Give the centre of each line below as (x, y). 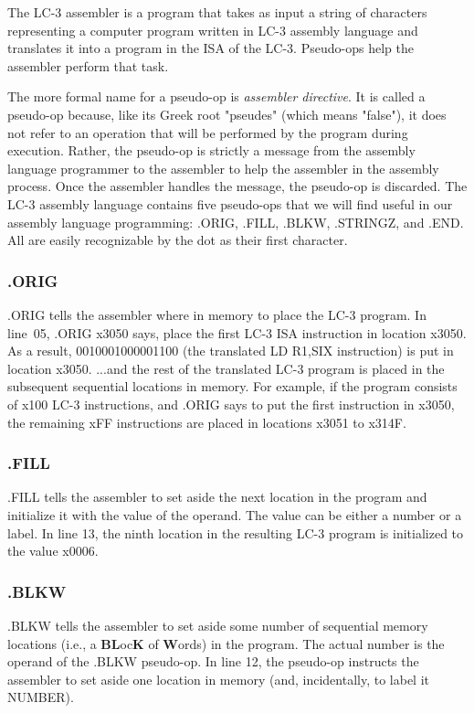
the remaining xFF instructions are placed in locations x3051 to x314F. (207, 422)
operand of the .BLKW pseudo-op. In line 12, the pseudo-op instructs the (213, 661)
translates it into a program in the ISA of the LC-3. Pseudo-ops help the (211, 48)
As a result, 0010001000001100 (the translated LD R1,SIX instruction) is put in (231, 351)
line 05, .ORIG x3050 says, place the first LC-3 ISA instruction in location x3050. (237, 332)
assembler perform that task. (88, 65)
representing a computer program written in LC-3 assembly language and (213, 30)
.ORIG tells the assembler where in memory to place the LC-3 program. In (217, 314)
